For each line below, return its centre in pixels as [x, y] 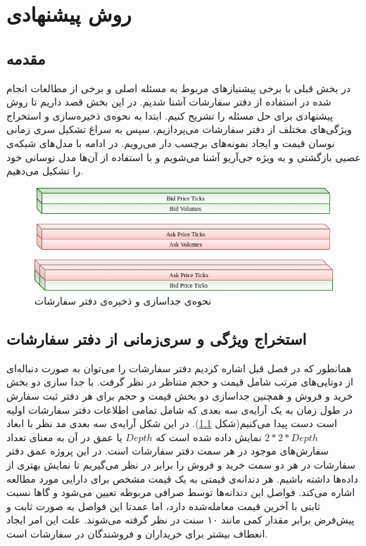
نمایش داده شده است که [209, 437]
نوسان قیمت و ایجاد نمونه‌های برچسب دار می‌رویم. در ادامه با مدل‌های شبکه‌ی [171, 142]
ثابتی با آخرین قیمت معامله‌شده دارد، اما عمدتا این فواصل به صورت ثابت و [163, 506]
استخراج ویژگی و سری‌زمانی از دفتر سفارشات [157, 338]
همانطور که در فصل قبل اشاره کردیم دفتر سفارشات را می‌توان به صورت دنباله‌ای [179, 368]
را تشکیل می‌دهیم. [45, 171]
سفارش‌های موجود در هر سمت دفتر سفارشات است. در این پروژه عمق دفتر [168, 451]
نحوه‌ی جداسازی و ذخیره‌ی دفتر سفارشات [123, 300]
